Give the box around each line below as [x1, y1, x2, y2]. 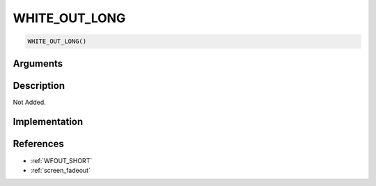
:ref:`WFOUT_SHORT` [30, 156, 93, 164]
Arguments [13, 58, 63, 69]
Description [13, 80, 65, 92]
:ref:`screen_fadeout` [30, 166, 91, 174]
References [13, 138, 64, 150]
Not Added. [13, 98, 47, 106]
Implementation [13, 116, 84, 128]
